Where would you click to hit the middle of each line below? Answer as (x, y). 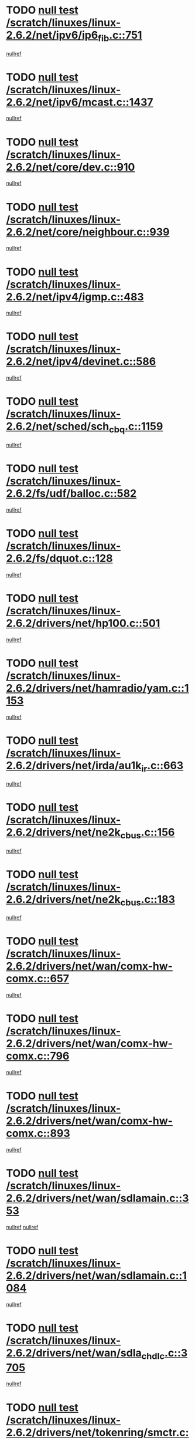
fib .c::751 (120, 36)
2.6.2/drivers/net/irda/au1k (74, 765)
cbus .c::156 (148, 833)
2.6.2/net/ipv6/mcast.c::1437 (80, 102)
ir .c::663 (162, 767)
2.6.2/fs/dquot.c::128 (59, 558)
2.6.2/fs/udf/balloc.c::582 (71, 493)
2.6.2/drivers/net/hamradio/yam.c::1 (97, 688)
